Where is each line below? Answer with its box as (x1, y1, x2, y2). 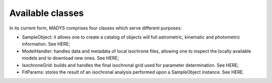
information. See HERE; (22, 41, 71, 47)
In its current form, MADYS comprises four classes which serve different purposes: (9, 25, 182, 31)
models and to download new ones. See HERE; (22, 55, 119, 61)
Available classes (9, 7, 84, 18)
